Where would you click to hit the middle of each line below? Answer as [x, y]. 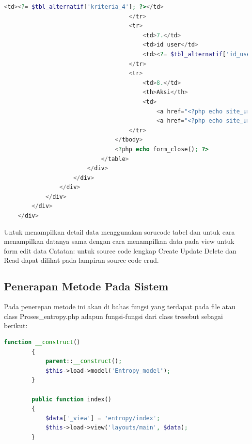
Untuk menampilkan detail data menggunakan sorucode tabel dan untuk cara [119, 231]
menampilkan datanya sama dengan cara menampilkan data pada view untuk [119, 241]
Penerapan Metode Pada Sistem [86, 286]
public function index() [71, 399]
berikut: [16, 325]
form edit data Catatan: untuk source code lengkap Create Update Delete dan [120, 250]
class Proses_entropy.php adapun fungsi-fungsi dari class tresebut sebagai [113, 316]
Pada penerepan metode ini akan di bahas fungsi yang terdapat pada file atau [120, 307]
